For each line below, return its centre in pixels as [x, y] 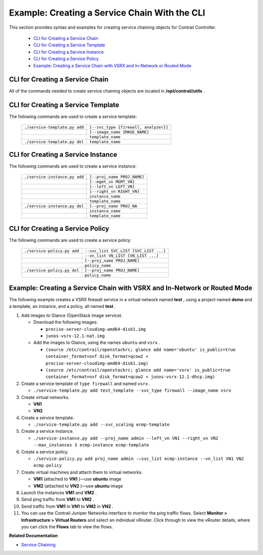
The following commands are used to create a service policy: [70, 240]
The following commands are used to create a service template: [73, 116]
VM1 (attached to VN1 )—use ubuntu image [77, 479]
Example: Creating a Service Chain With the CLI [107, 13]
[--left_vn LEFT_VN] [112, 186]
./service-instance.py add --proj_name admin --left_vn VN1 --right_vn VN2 [126, 438]
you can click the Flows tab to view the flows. [67, 527]
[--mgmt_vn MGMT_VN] [112, 182]
